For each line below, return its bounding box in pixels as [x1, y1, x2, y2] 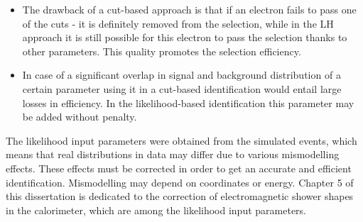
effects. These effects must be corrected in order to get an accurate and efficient [6, 160, 352, 175]
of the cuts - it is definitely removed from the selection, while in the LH [22, 16, 334, 30]
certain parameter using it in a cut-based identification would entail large [22, 81, 342, 96]
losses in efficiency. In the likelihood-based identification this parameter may [22, 95, 354, 110]
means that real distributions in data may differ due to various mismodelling [6, 147, 340, 162]
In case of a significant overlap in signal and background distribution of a [22, 67, 341, 82]
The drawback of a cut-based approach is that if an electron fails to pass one [22, 2, 357, 16]
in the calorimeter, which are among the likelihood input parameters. [6, 202, 307, 217]
